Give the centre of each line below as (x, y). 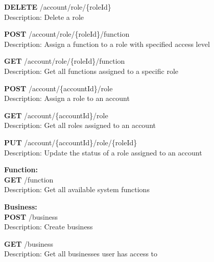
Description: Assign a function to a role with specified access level (107, 44)
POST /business (31, 216)
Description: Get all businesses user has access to (81, 254)
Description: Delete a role (44, 17)
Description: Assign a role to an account (67, 98)
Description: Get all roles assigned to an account (80, 125)
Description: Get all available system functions (77, 189)
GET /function (29, 179)
